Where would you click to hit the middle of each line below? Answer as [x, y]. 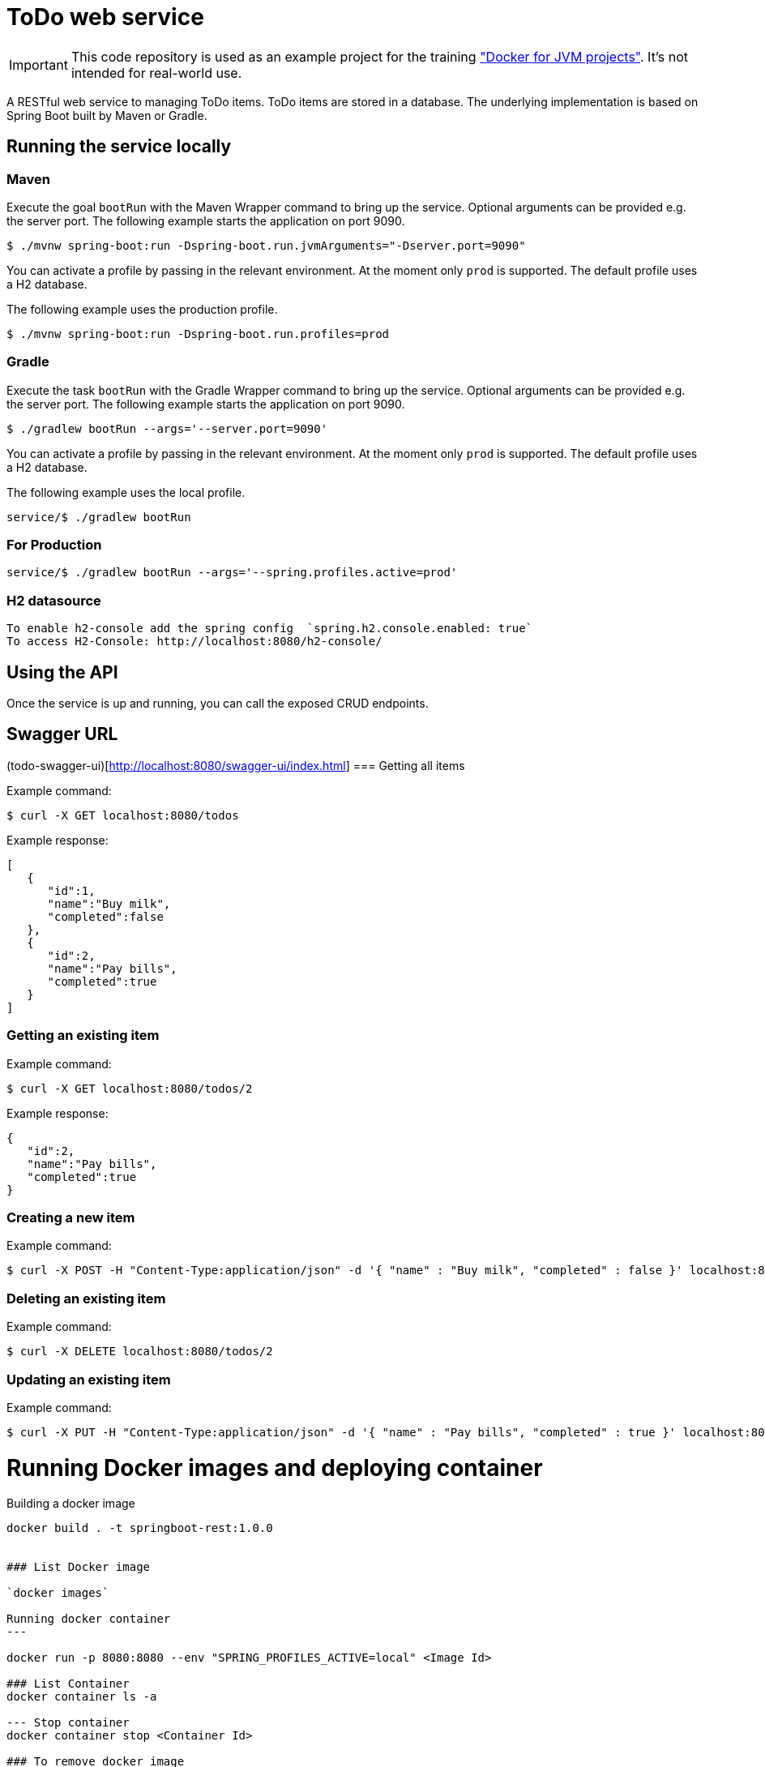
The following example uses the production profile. [142, 309]
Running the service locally [119, 147]
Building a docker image [71, 1504]
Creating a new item [71, 1218]
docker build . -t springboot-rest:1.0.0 [140, 1528]
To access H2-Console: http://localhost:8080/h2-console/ [194, 642]
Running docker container [89, 1619]
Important [38, 64]
